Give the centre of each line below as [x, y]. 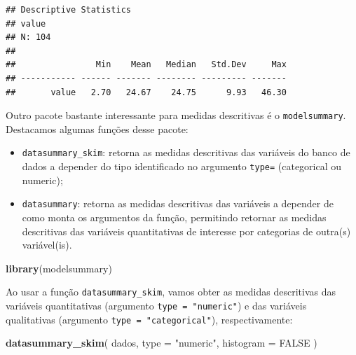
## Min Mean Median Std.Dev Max [146, 65]
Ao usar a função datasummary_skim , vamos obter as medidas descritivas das [171, 292]
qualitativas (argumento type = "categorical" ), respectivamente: [149, 319]
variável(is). [47, 245]
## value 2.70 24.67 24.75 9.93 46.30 [146, 92]
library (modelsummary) [59, 268]
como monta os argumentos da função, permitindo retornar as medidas [174, 217]
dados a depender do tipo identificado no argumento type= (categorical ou [182, 166]
